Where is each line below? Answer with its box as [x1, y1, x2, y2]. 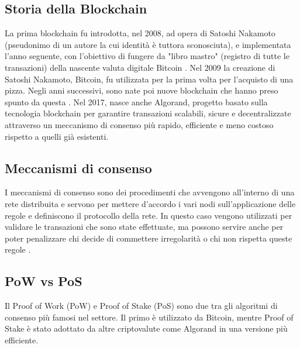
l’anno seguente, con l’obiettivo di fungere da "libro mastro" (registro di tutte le [5, 50, 289, 62]
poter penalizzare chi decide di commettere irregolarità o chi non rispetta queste [5, 232, 292, 244]
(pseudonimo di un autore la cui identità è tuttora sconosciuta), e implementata [5, 38, 291, 50]
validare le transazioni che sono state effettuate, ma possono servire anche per [5, 220, 284, 233]
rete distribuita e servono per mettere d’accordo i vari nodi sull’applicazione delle [5, 197, 296, 209]
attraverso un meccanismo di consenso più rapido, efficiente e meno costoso [5, 118, 274, 130]
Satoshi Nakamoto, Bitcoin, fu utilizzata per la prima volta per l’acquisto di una [5, 73, 294, 85]
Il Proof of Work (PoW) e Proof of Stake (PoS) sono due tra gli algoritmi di [5, 299, 278, 312]
